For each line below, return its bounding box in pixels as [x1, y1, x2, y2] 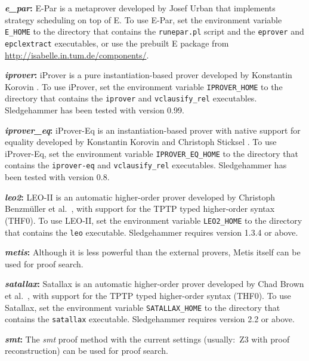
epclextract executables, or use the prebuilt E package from [5, 36, 229, 49]
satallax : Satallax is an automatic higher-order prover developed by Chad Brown [5, 277, 304, 290]
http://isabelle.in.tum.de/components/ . [5, 48, 149, 61]
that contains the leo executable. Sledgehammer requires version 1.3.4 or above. [5, 226, 298, 238]
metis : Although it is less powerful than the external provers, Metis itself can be [5, 246, 301, 258]
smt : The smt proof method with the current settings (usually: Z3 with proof [5, 332, 290, 345]
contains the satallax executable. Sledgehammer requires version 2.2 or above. [5, 313, 295, 325]
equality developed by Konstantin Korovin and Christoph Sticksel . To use [5, 135, 277, 148]
